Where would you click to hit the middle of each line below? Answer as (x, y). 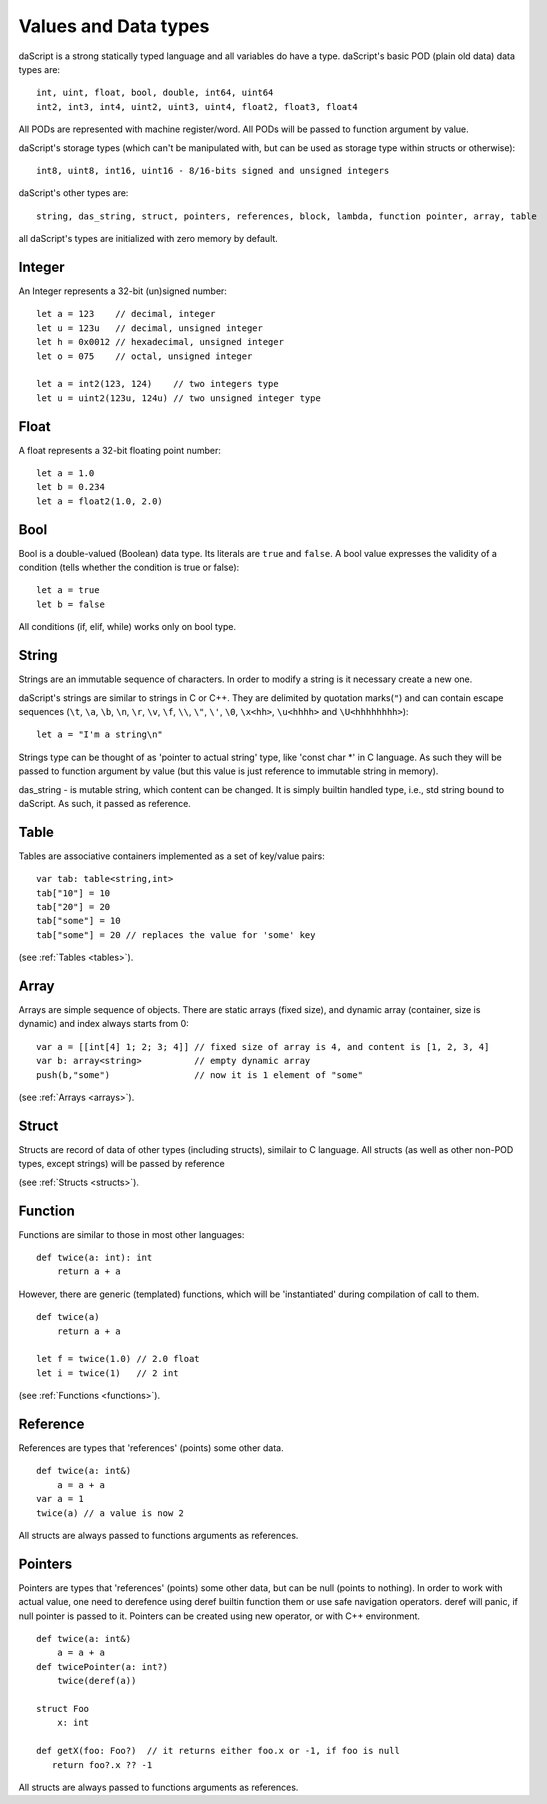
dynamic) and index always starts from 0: (103, 1024)
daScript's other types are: (73, 193)
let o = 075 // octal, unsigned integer (144, 356)
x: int (73, 1723)
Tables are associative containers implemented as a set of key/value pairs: (171, 856)
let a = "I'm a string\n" (100, 734)
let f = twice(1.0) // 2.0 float (118, 1359)
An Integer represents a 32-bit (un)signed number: (122, 291)
